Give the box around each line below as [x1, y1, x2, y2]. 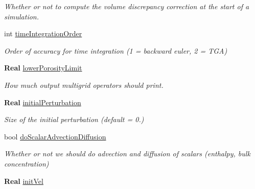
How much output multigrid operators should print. [4, 79, 164, 90]
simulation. [4, 11, 39, 21]
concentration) [4, 158, 49, 169]
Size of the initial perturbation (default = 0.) [4, 114, 144, 125]
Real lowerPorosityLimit [4, 62, 82, 73]
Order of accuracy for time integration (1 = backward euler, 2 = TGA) [4, 45, 227, 56]
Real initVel [4, 175, 43, 186]
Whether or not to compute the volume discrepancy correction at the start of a [4, 1, 249, 11]
